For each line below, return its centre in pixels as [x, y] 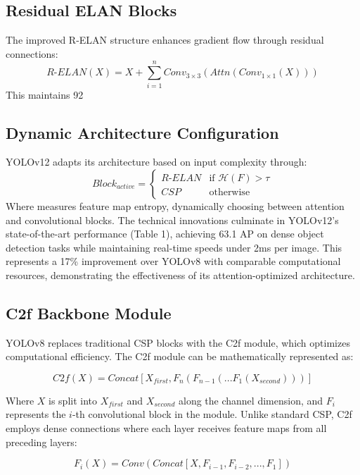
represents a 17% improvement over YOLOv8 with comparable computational [173, 261]
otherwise [230, 192]
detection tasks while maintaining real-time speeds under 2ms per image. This [174, 247]
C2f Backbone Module [89, 313]
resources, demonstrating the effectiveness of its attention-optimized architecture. [180, 274]
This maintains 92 [45, 94]
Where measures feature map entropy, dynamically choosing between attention [175, 205]
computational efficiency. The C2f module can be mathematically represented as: [180, 356]
